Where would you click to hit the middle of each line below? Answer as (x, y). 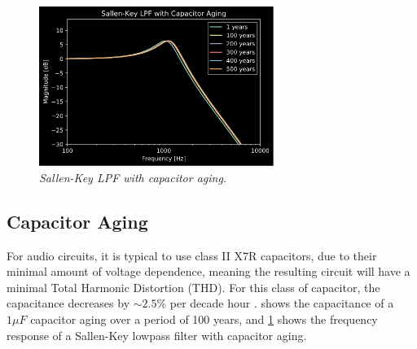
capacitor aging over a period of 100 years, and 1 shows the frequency (204, 319)
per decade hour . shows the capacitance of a (282, 303)
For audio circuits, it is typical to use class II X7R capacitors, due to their (192, 255)
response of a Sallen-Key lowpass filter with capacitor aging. (157, 335)
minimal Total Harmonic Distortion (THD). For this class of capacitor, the (193, 287)
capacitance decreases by (68, 303)
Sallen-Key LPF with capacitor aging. (133, 177)
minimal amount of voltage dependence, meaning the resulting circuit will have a (208, 271)
